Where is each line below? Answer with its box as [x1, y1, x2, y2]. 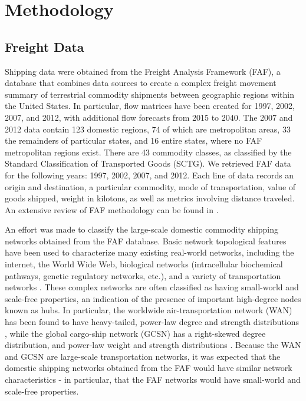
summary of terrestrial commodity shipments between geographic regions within [5, 88, 294, 100]
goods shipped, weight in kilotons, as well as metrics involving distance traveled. [5, 192, 295, 204]
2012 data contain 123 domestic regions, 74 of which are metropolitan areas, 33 [5, 122, 291, 135]
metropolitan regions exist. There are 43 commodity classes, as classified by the [5, 145, 292, 158]
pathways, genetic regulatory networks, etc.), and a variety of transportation [5, 269, 281, 281]
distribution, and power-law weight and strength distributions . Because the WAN [5, 339, 301, 351]
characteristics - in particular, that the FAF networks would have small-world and [5, 373, 301, 386]
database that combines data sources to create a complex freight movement [5, 77, 277, 89]
